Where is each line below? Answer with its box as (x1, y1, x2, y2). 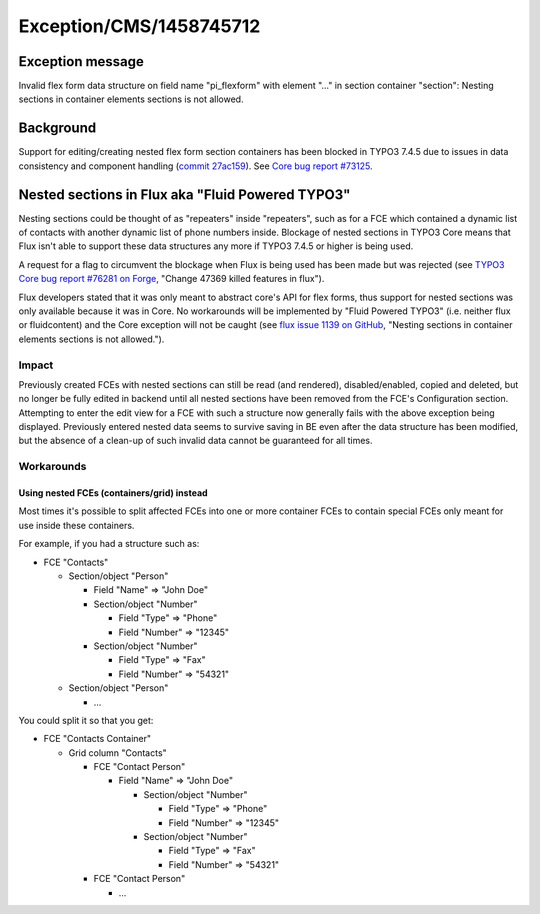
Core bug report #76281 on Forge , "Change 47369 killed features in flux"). (18, 273, 325, 285)
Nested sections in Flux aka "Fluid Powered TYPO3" (18, 186, 351, 203)
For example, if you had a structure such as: (18, 538, 200, 550)
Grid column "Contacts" (68, 746, 167, 759)
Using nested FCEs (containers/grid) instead (18, 487, 209, 499)
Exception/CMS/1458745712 (18, 15, 261, 37)
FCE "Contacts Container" (43, 733, 152, 745)
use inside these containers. (18, 519, 135, 531)
